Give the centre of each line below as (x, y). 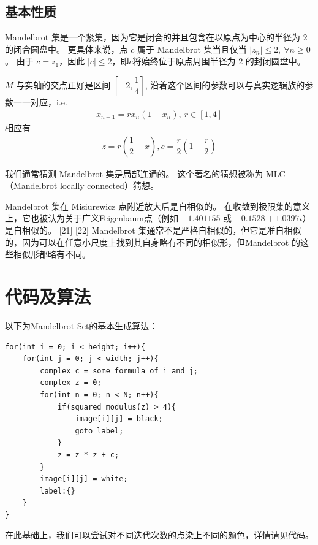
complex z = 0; (71, 383)
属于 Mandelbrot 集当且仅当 (192, 49)
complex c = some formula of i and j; (119, 371)
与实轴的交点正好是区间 (63, 84)
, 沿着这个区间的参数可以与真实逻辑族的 (225, 84)
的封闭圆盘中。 (275, 61)
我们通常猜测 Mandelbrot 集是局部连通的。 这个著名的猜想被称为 (134, 173)
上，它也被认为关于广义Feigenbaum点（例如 (92, 218)
